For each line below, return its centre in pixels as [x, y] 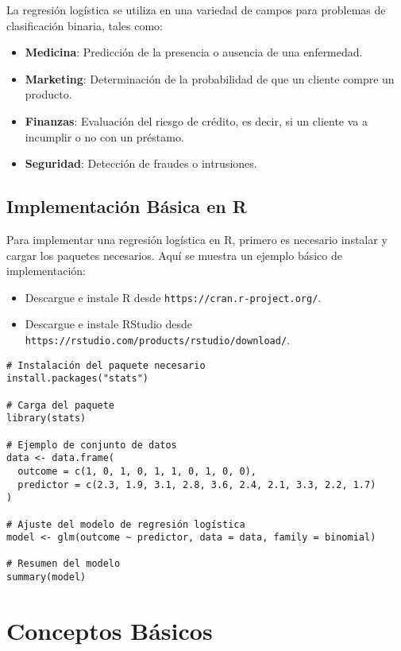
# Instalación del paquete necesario [106, 365]
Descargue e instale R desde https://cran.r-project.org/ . [173, 297]
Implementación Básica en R [127, 206]
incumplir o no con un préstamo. [104, 136]
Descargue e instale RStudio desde [109, 324]
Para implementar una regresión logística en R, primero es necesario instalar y [197, 239]
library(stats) [46, 418]
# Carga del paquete [61, 405]
